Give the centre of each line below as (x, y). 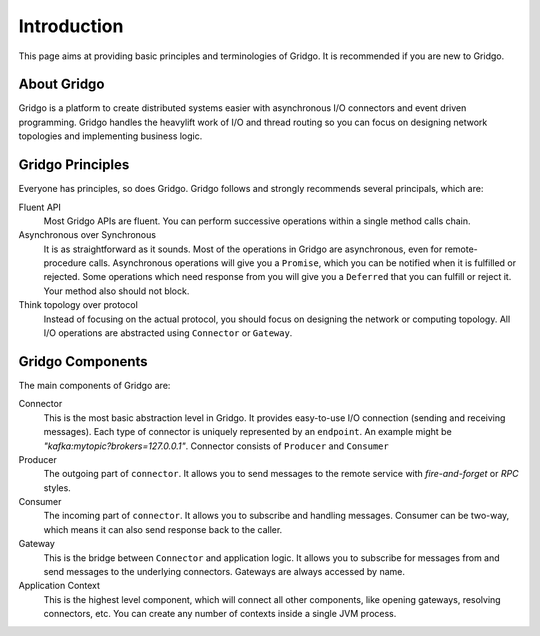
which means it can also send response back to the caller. (163, 529)
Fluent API (40, 207)
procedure (65, 263)
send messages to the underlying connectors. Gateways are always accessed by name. (224, 572)
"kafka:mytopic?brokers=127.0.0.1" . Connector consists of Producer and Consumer (216, 446)
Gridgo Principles (74, 165)
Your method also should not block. (116, 291)
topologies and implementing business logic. (110, 136)
